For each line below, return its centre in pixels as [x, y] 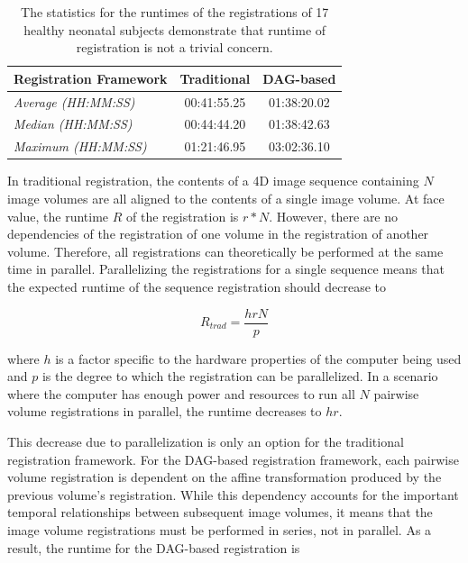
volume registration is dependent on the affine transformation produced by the [225, 477]
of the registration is [183, 216]
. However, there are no [334, 216]
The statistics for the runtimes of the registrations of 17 [175, 12]
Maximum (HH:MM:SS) [80, 146]
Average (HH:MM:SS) [74, 101]
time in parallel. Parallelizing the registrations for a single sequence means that [226, 269]
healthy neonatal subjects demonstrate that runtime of [175, 29]
